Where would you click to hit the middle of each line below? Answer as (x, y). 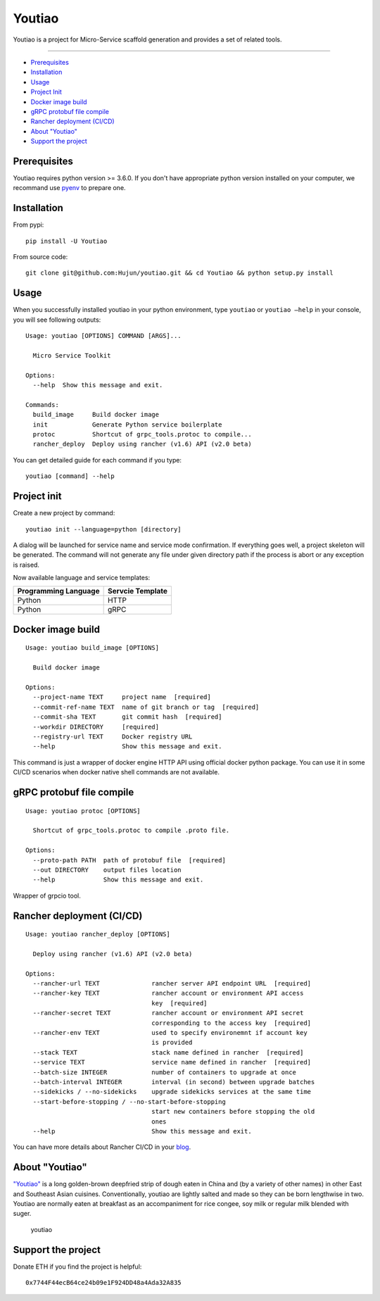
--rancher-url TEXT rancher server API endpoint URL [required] (172, 983)
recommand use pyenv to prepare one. (69, 188)
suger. (22, 1214)
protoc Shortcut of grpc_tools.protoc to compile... (142, 434)
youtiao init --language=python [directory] (104, 529)
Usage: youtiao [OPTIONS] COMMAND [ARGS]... (104, 336)
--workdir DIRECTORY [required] (96, 727)
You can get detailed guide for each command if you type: (97, 460)
